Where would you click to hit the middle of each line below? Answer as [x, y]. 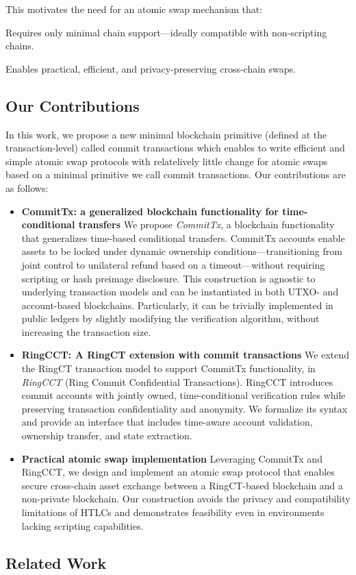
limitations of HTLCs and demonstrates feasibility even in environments [173, 512]
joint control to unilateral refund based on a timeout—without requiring [173, 264]
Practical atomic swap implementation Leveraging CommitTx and [172, 458]
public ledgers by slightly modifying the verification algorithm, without [170, 318]
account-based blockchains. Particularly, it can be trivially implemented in [177, 305]
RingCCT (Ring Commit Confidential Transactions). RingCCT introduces [177, 381]
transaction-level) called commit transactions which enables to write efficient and [175, 148]
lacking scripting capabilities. [82, 525]
